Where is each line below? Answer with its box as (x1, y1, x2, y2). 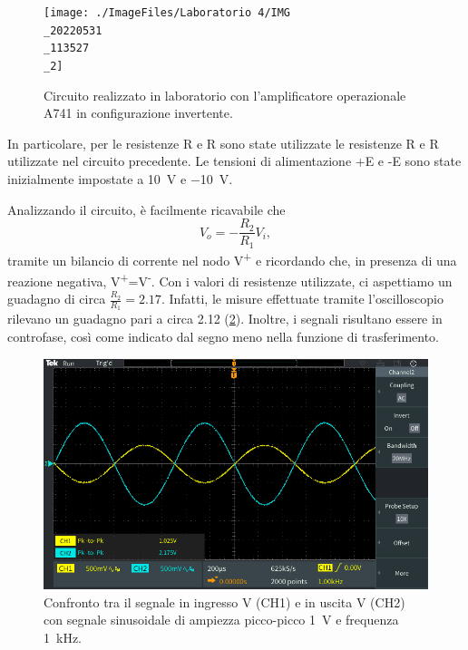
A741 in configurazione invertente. (44, 103, 233, 122)
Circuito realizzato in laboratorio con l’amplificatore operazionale (44, 85, 406, 104)
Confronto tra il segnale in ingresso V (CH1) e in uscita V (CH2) (44, 592, 405, 611)
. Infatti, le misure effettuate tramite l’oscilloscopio (161, 289, 444, 308)
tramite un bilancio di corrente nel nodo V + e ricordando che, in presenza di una (7, 247, 457, 269)
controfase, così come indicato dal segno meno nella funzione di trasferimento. (7, 327, 440, 346)
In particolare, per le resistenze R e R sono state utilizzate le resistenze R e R (7, 133, 439, 152)
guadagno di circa (7, 289, 106, 308)
